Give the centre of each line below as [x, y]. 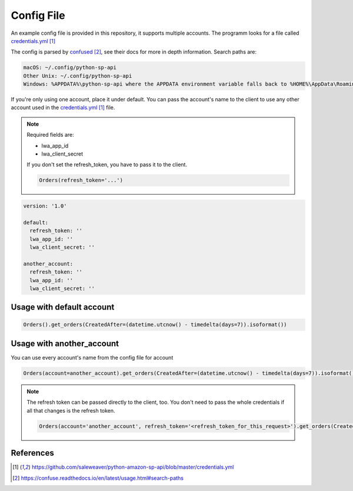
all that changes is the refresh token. [71, 410]
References [32, 453]
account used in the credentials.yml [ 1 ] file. [63, 108]
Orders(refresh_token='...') [81, 180]
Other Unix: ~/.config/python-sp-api [78, 76]
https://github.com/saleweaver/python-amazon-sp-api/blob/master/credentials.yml [133, 467]
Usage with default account [63, 307]
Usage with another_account [65, 343]
